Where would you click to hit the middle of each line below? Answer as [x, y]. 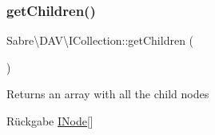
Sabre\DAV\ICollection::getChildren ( [100, 40]
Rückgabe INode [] [50, 121]
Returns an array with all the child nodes [108, 94]
